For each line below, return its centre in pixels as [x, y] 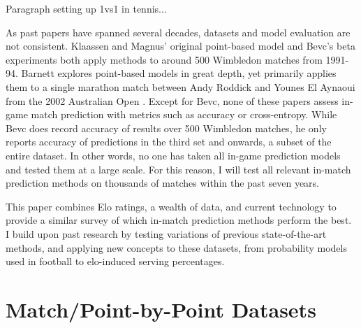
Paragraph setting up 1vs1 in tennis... [86, 8]
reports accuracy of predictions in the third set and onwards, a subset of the [169, 142]
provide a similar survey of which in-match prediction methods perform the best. [179, 220]
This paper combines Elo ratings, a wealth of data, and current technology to [171, 206]
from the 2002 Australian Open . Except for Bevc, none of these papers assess [172, 100]
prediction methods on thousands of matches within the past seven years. [162, 183]
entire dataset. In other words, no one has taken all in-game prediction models [173, 155]
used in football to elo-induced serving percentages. [115, 261]
